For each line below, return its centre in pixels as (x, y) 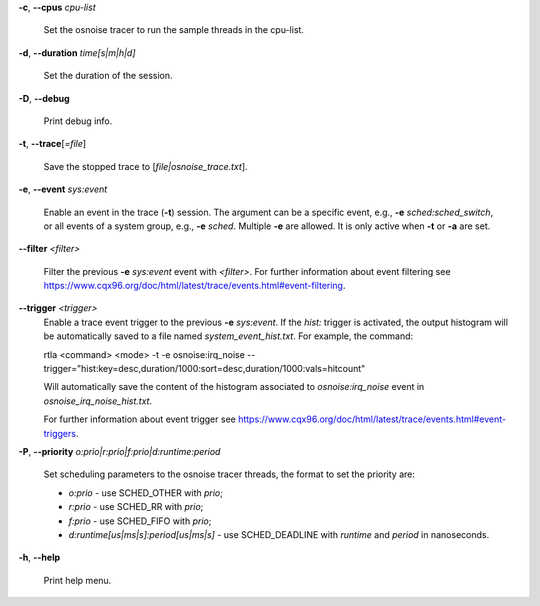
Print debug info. (78, 121)
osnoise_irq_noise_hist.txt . (98, 401)
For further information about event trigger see (140, 419)
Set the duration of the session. (108, 76)
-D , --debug (44, 98)
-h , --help (39, 557)
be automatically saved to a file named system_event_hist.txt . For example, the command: (228, 336)
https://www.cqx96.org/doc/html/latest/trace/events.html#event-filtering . (194, 286)
